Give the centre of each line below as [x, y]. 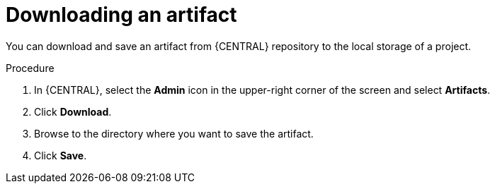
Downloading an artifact [121, 15]
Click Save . [61, 155]
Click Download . [73, 111]
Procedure [30, 68]
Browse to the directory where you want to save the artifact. [174, 133]
